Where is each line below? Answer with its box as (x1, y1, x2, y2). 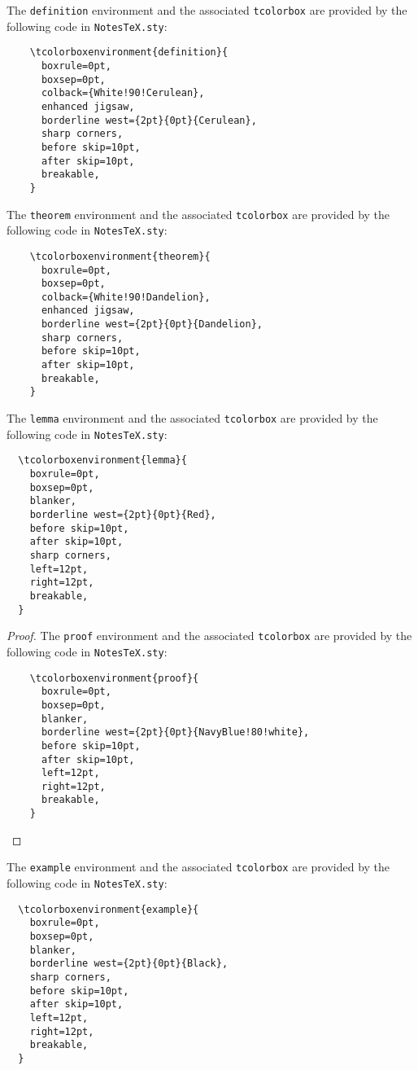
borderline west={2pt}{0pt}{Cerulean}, (41, 114, 257, 126)
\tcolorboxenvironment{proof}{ (29, 672, 199, 684)
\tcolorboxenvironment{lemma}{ (18, 454, 187, 467)
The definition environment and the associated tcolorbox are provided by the (7, 2, 407, 18)
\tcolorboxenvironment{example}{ (18, 903, 199, 915)
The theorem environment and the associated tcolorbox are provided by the (7, 205, 390, 222)
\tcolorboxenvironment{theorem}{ (29, 250, 211, 262)
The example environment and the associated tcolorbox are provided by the (7, 858, 390, 875)
